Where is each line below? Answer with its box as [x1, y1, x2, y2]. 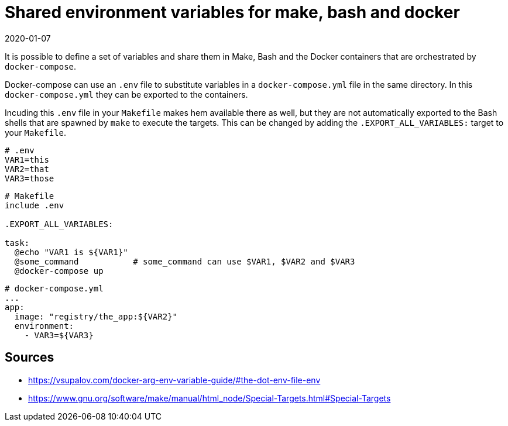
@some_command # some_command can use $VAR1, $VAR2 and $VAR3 [14, 256, 355, 266]
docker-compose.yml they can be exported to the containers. [5, 89, 248, 99]
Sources [5, 350, 54, 365]
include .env [5, 200, 64, 210]
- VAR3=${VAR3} [24, 330, 94, 340]
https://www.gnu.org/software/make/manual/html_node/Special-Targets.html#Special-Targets [28, 393, 391, 403]
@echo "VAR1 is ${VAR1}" [14, 247, 128, 257]
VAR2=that [5, 164, 49, 174]
